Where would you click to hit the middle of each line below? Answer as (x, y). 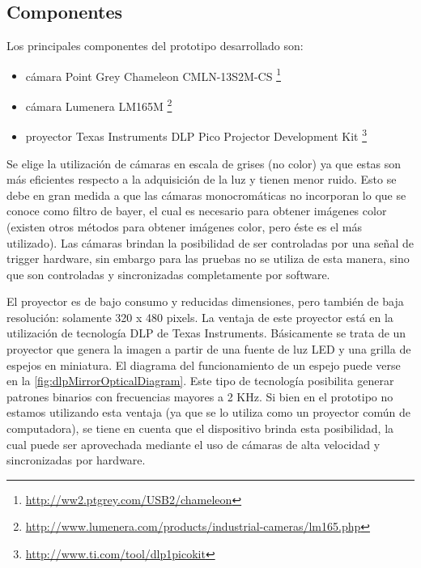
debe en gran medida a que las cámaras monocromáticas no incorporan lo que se (206, 195)
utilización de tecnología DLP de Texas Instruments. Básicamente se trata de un (206, 333)
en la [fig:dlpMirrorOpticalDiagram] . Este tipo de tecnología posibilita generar (200, 381)
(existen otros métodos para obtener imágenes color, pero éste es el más (184, 226)
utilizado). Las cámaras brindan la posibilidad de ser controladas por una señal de (210, 242)
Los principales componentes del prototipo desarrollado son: (155, 46)
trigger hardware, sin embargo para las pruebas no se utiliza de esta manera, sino (208, 259)
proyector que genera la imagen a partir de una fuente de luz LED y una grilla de (209, 349)
